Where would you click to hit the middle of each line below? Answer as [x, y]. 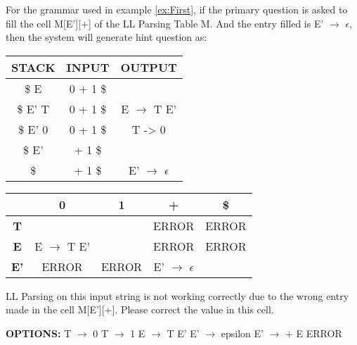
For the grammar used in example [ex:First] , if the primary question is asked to [177, 9]
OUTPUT [149, 67]
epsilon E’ [242, 333]
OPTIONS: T [39, 333]
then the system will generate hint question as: [106, 37]
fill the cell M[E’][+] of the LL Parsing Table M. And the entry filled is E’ [165, 23]
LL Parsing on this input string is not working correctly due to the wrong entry [177, 295]
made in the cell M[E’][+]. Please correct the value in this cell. [140, 309]
